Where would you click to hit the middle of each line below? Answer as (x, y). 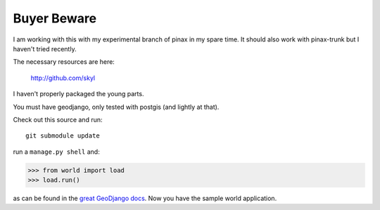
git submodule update (63, 136)
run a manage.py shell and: (56, 152)
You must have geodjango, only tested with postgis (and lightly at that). (116, 107)
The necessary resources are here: (64, 62)
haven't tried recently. (45, 48)
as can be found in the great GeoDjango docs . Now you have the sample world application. (145, 198)
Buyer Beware (55, 18)
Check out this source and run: (58, 119)
